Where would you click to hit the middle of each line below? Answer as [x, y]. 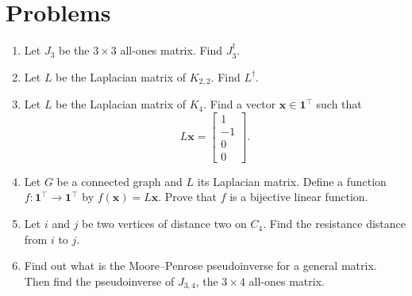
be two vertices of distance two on [164, 224]
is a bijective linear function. [299, 197]
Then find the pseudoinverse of [99, 281]
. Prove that [187, 197]
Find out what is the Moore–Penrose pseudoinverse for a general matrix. [200, 266]
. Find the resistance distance [334, 224]
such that [339, 104]
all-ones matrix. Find [171, 50]
